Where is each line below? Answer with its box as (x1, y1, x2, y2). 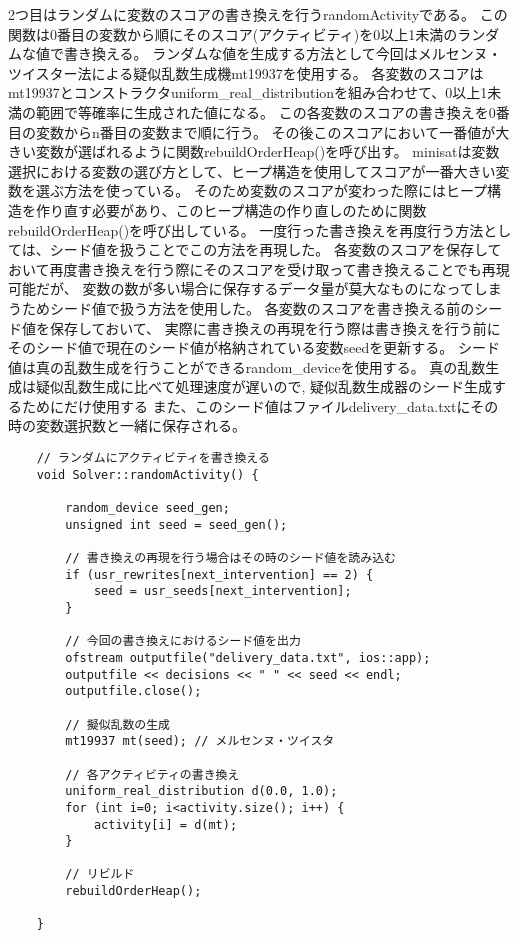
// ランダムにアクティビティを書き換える (36, 451, 270, 466)
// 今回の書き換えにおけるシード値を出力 (65, 634, 301, 649)
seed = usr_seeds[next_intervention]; (93, 584, 352, 599)
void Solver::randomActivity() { (36, 467, 259, 482)
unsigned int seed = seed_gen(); (65, 517, 288, 532)
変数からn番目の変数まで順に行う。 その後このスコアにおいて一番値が (35, 121, 496, 142)
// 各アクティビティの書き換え (65, 767, 240, 782)
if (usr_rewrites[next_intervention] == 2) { (65, 567, 374, 582)
